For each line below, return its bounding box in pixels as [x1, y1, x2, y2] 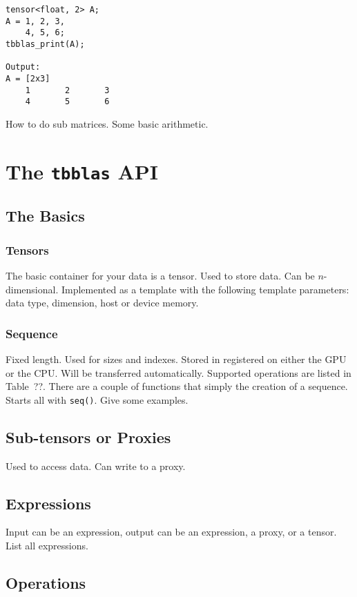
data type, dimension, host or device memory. [6, 295, 199, 310]
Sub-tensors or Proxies [6, 426, 171, 447]
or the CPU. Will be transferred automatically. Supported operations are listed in [6, 365, 351, 380]
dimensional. [6, 282, 59, 296]
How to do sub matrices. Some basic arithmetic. [6, 116, 209, 130]
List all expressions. [6, 538, 88, 553]
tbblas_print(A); [6, 39, 85, 49]
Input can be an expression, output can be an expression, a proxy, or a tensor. [6, 525, 337, 539]
